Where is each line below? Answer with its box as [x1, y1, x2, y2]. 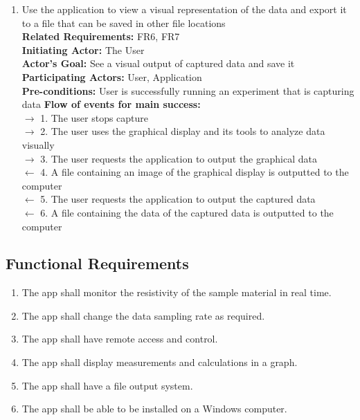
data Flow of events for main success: [21, 97, 201, 111]
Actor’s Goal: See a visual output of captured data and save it [21, 56, 295, 71]
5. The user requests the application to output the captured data [40, 192, 316, 206]
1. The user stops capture [40, 110, 149, 125]
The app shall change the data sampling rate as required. [21, 308, 265, 322]
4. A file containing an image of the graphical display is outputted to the [40, 165, 349, 179]
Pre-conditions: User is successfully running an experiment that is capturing [21, 83, 354, 98]
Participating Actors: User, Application [21, 69, 202, 84]
